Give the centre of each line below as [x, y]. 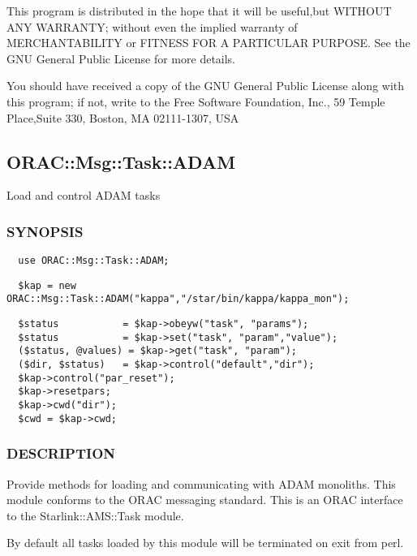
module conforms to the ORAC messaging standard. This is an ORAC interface [205, 500]
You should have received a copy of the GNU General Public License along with [206, 86]
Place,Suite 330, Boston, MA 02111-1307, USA [123, 117]
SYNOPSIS [45, 231]
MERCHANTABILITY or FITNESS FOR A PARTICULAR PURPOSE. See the [208, 43]
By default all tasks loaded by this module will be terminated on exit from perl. [205, 543]
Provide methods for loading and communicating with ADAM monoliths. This [201, 483]
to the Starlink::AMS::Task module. [95, 515]
